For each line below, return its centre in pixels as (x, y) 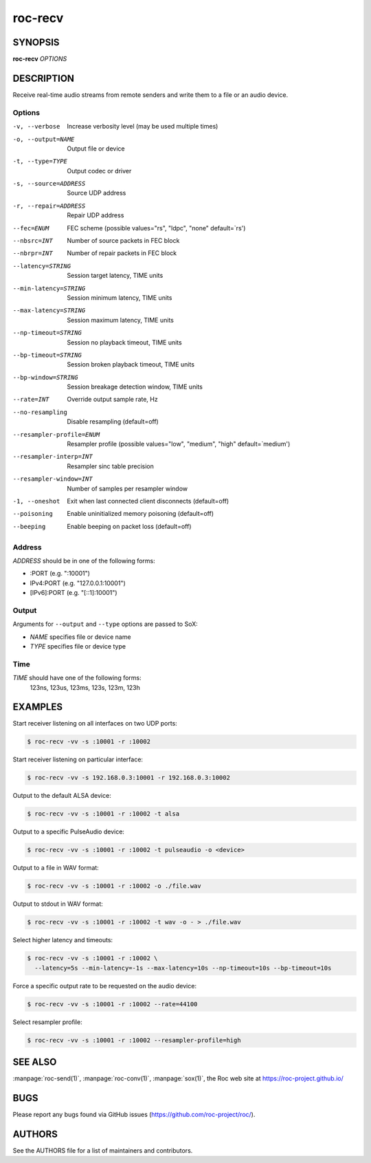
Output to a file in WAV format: (56, 868)
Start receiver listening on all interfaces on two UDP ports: (95, 724)
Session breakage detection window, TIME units (135, 387)
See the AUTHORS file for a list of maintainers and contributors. (103, 1150)
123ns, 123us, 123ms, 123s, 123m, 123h (85, 687)
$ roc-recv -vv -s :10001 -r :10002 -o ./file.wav (114, 886)
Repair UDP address (95, 215)
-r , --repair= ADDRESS (49, 206)
